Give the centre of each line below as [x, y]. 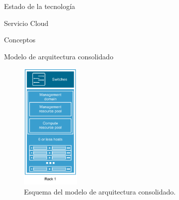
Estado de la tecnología [40, 6]
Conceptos [20, 40]
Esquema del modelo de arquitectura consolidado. [100, 192]
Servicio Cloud [26, 23]
